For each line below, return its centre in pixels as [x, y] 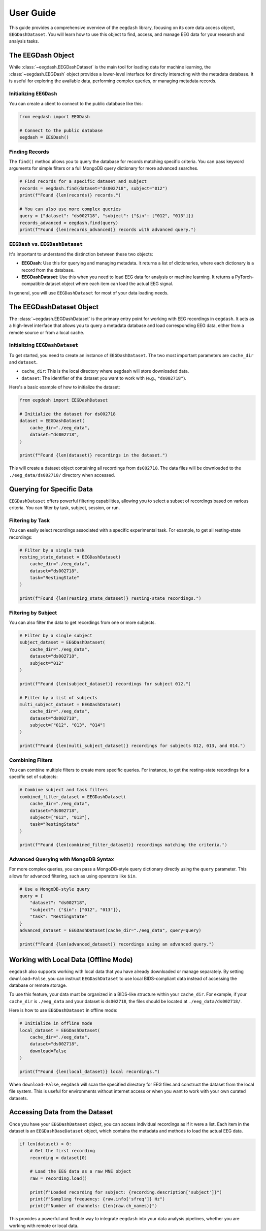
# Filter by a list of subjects [59, 697]
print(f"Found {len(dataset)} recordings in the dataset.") [94, 455]
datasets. [18, 1098]
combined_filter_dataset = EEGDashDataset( [73, 797]
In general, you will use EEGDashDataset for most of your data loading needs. [89, 292]
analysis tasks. [24, 41]
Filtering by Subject [33, 613]
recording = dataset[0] [58, 1158]
